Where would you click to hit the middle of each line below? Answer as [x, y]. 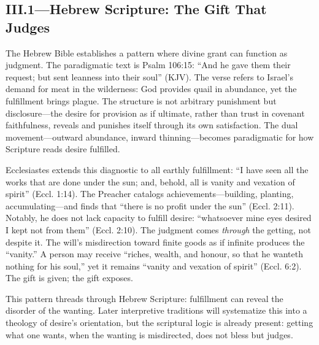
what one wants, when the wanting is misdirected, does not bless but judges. [149, 334]
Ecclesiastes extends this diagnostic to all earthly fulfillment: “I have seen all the [157, 169]
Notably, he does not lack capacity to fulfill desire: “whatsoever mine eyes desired [159, 218]
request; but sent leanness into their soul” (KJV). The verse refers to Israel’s [149, 76]
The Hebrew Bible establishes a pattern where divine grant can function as [147, 52]
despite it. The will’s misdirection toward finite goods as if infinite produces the [155, 242]
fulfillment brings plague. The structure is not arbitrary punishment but [141, 100]
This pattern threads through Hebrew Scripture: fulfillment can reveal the [144, 298]
